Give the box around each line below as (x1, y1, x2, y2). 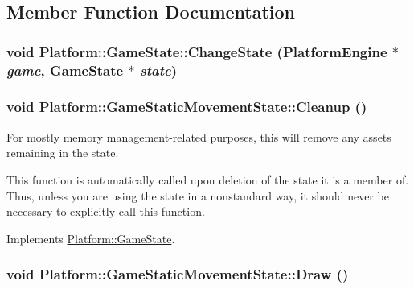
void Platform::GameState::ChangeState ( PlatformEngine (6, 41, 387, 61)
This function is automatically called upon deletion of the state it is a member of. (6, 171, 409, 188)
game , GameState (6, 60, 124, 80)
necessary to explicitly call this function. (6, 203, 205, 220)
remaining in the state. (6, 144, 119, 161)
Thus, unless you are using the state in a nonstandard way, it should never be (6, 187, 389, 204)
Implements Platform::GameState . (6, 229, 175, 246)
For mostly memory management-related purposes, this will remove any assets (6, 128, 391, 145)
